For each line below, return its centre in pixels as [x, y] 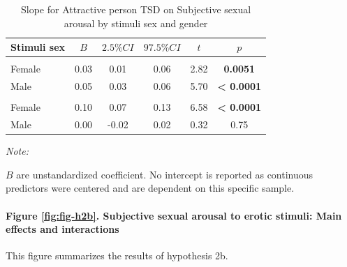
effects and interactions [62, 229]
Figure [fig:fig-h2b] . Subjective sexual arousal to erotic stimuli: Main [174, 215]
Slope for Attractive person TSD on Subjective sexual [136, 9]
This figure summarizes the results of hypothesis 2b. [117, 255]
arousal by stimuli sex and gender [136, 23]
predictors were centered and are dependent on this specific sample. [150, 188]
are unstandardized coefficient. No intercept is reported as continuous [165, 174]
